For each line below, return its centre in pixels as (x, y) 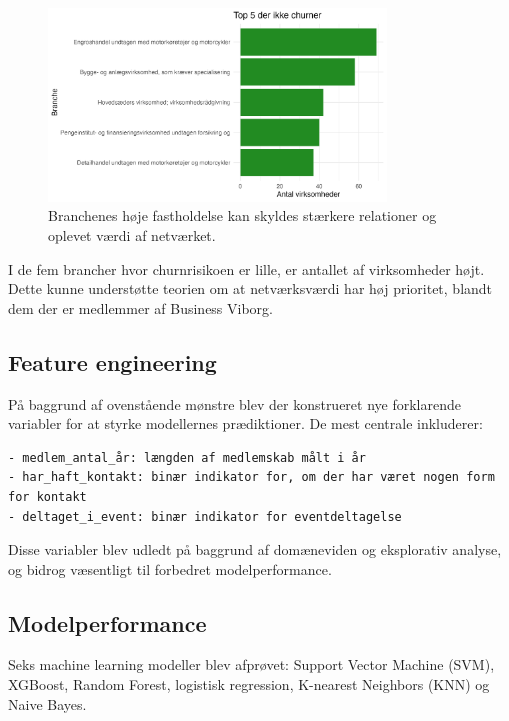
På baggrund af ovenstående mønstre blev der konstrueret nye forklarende (234, 403)
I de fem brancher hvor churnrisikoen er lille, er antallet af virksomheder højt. (246, 268)
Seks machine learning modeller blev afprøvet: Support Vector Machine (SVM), (251, 664)
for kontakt (47, 496)
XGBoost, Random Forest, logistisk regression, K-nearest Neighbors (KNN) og (249, 684)
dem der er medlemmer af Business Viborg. (140, 307)
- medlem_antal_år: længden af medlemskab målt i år (187, 457)
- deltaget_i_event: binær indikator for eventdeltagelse (205, 516)
